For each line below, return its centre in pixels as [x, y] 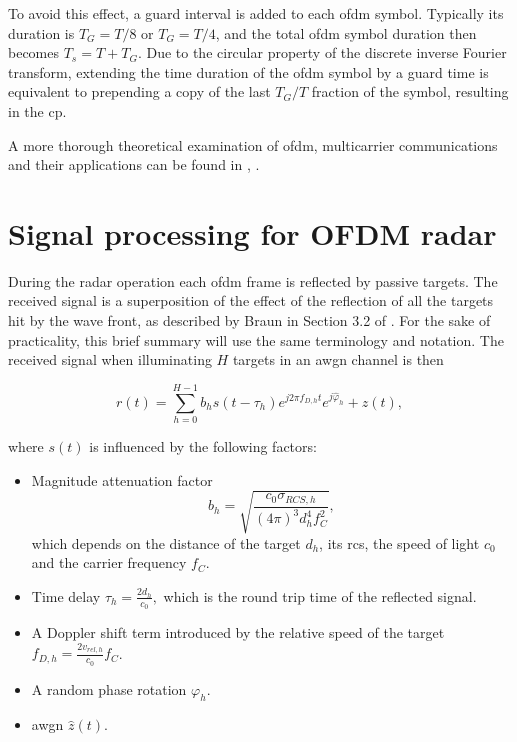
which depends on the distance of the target [166, 542]
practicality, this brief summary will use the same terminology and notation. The [256, 339]
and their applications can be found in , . [134, 164]
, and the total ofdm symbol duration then [346, 32]
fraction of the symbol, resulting [410, 91]
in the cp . [37, 110]
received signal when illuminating [110, 359]
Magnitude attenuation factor [122, 479]
